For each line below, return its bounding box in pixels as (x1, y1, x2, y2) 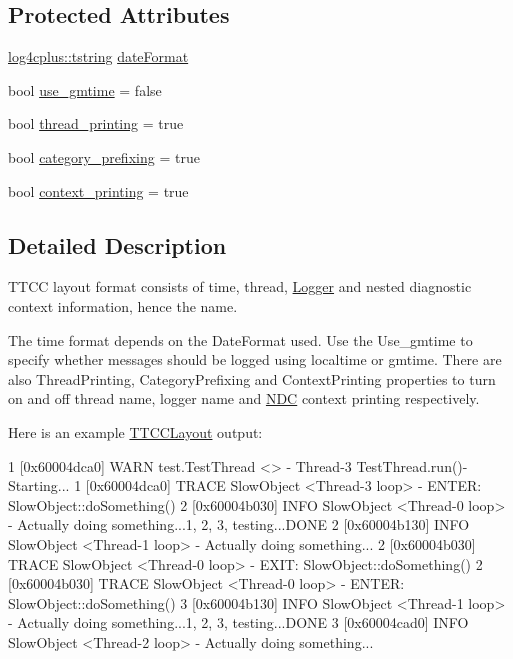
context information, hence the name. (8, 295, 238, 316)
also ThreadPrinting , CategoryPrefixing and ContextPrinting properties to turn (8, 368, 496, 389)
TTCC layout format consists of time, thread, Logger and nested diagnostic (8, 276, 472, 297)
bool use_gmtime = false (8, 79, 162, 100)
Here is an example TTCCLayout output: (8, 421, 263, 442)
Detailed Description (8, 229, 227, 260)
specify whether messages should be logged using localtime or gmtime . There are (8, 349, 502, 370)
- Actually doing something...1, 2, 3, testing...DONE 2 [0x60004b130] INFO (8, 514, 470, 535)
